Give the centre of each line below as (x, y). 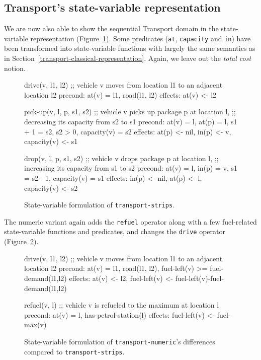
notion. (15, 68)
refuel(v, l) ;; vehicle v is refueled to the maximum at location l (122, 305)
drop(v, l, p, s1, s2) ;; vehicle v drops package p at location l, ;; (121, 158)
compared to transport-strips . (74, 351)
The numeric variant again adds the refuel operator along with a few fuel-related (130, 221)
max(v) (35, 325)
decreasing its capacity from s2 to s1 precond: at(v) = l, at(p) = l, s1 (131, 122)
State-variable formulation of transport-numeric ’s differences (120, 341)
